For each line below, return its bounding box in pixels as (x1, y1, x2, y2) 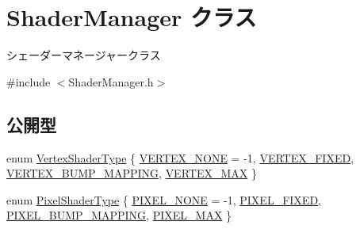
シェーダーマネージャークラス (6, 47, 161, 63)
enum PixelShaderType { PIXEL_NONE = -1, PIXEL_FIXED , (6, 191, 321, 208)
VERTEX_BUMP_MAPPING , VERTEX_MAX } (6, 165, 257, 181)
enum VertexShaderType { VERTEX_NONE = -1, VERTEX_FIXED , (6, 149, 354, 166)
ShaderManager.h (68, 73, 154, 90)
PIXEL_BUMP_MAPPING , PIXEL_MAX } (6, 207, 232, 223)
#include (6, 73, 51, 90)
